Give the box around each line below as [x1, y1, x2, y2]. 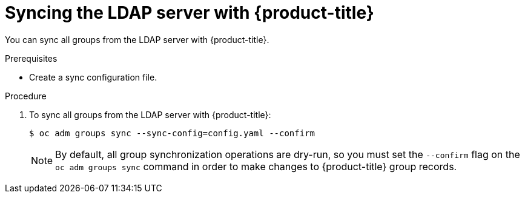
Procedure [5, 90, 47, 101]
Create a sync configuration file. [29, 71, 157, 82]
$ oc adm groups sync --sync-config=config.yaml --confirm [29, 128, 315, 138]
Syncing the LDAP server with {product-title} [5, 2, 374, 23]
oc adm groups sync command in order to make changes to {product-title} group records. [55, 160, 457, 173]
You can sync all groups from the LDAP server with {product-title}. [5, 34, 269, 45]
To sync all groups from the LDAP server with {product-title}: [29, 109, 271, 120]
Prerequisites [5, 53, 58, 64]
